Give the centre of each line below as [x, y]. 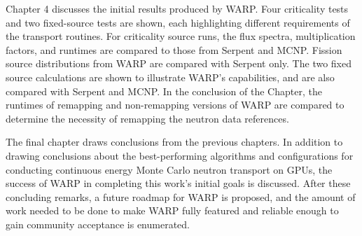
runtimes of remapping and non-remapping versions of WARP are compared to [175, 105]
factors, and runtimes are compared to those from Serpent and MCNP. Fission [174, 49]
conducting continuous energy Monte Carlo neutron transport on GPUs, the [169, 169]
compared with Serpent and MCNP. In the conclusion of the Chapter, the [164, 91]
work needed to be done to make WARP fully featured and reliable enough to [172, 210]
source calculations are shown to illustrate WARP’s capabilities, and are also [170, 77]
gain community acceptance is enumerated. [98, 224]
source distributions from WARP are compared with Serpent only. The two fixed [179, 63]
